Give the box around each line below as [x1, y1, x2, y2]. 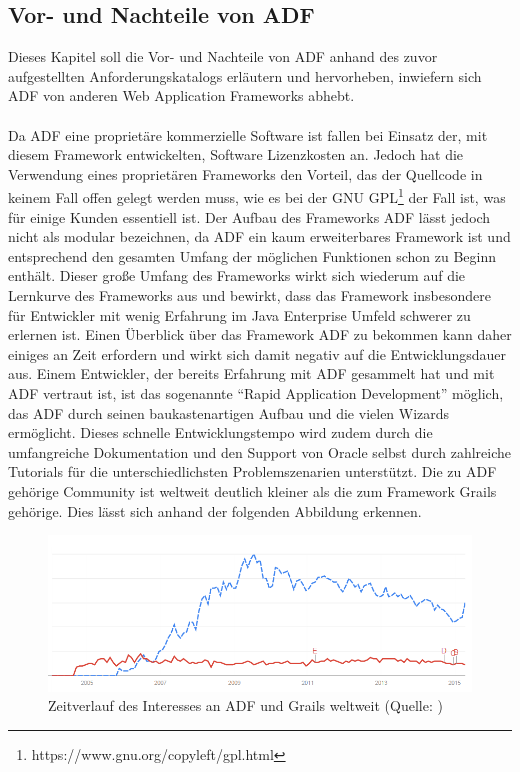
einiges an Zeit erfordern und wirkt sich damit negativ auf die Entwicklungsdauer [8, 343, 507, 364]
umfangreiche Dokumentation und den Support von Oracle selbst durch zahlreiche [8, 441, 512, 462]
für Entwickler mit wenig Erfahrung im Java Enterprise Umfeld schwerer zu [8, 304, 471, 325]
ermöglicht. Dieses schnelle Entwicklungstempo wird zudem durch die [8, 422, 433, 443]
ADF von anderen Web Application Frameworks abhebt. [8, 85, 355, 106]
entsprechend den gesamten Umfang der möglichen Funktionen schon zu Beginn [8, 245, 496, 266]
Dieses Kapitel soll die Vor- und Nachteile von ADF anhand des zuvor [8, 46, 438, 67]
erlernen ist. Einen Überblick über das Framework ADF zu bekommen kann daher [8, 324, 512, 345]
